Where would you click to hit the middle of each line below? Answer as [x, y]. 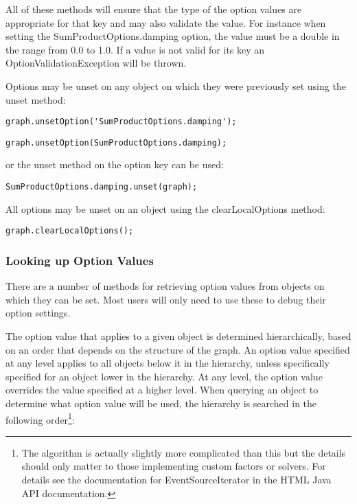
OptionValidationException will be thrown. [96, 63]
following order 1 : [40, 418]
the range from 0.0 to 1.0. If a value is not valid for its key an [135, 49]
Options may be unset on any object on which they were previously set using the [176, 85]
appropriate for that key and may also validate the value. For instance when [166, 22]
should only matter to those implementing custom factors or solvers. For [174, 466]
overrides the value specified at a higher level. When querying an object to [162, 390]
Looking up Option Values [80, 260]
